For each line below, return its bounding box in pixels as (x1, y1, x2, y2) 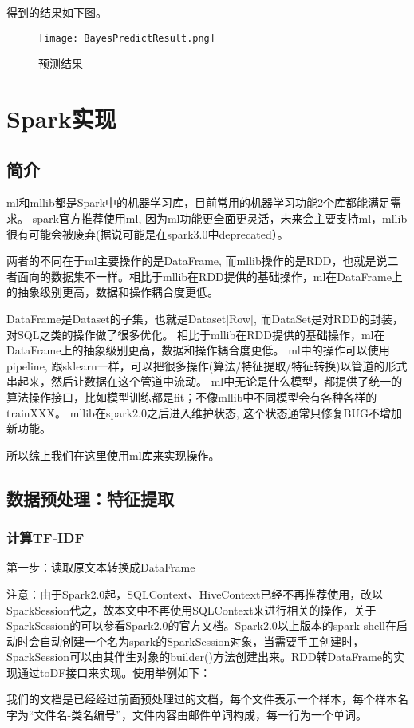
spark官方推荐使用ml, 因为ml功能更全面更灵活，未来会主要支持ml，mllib (32, 210, 408, 227)
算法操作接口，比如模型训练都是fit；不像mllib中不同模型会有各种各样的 (6, 388, 377, 405)
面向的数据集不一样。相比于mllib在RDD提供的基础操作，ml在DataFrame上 (17, 267, 403, 284)
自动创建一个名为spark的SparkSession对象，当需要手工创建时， (39, 632, 365, 649)
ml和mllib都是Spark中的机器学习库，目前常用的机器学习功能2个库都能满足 (6, 194, 391, 211)
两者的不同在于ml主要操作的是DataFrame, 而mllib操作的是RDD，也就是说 (6, 252, 388, 269)
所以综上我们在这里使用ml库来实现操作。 (6, 446, 220, 463)
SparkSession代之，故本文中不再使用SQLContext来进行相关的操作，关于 (6, 601, 377, 618)
